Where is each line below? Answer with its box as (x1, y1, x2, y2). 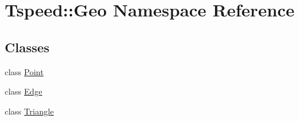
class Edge (5, 85, 43, 98)
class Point (5, 65, 44, 78)
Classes (5, 38, 50, 56)
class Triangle (5, 105, 54, 117)
